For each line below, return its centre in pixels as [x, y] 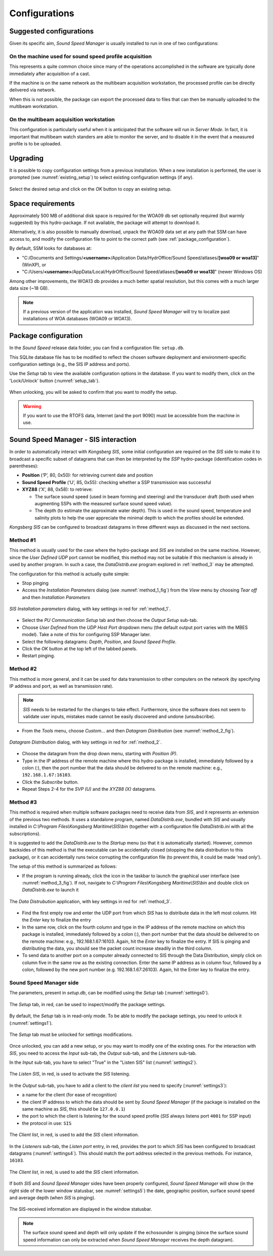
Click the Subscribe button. [50, 782]
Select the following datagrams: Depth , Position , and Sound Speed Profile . [99, 642]
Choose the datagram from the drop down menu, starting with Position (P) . [100, 754]
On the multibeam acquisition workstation [62, 119]
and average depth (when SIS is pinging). [52, 1197]
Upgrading [27, 158]
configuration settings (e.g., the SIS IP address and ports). [70, 364]
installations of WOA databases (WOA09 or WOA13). [78, 319]
